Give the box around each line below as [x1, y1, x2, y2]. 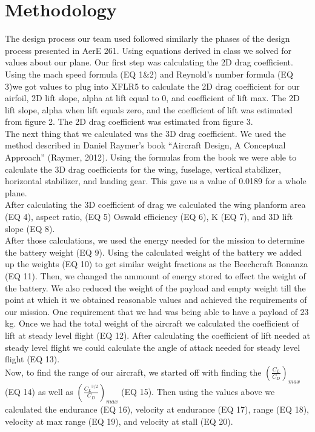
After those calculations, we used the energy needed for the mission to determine [5, 234, 305, 247]
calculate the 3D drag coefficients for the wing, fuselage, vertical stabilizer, [5, 162, 281, 175]
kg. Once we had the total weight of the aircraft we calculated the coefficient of [5, 317, 299, 330]
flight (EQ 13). [5, 353, 60, 365]
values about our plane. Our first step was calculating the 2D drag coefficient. [5, 56, 293, 68]
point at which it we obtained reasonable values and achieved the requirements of [5, 293, 307, 306]
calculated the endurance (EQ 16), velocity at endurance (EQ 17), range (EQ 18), [5, 403, 309, 416]
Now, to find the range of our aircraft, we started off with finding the [5, 365, 262, 378]
